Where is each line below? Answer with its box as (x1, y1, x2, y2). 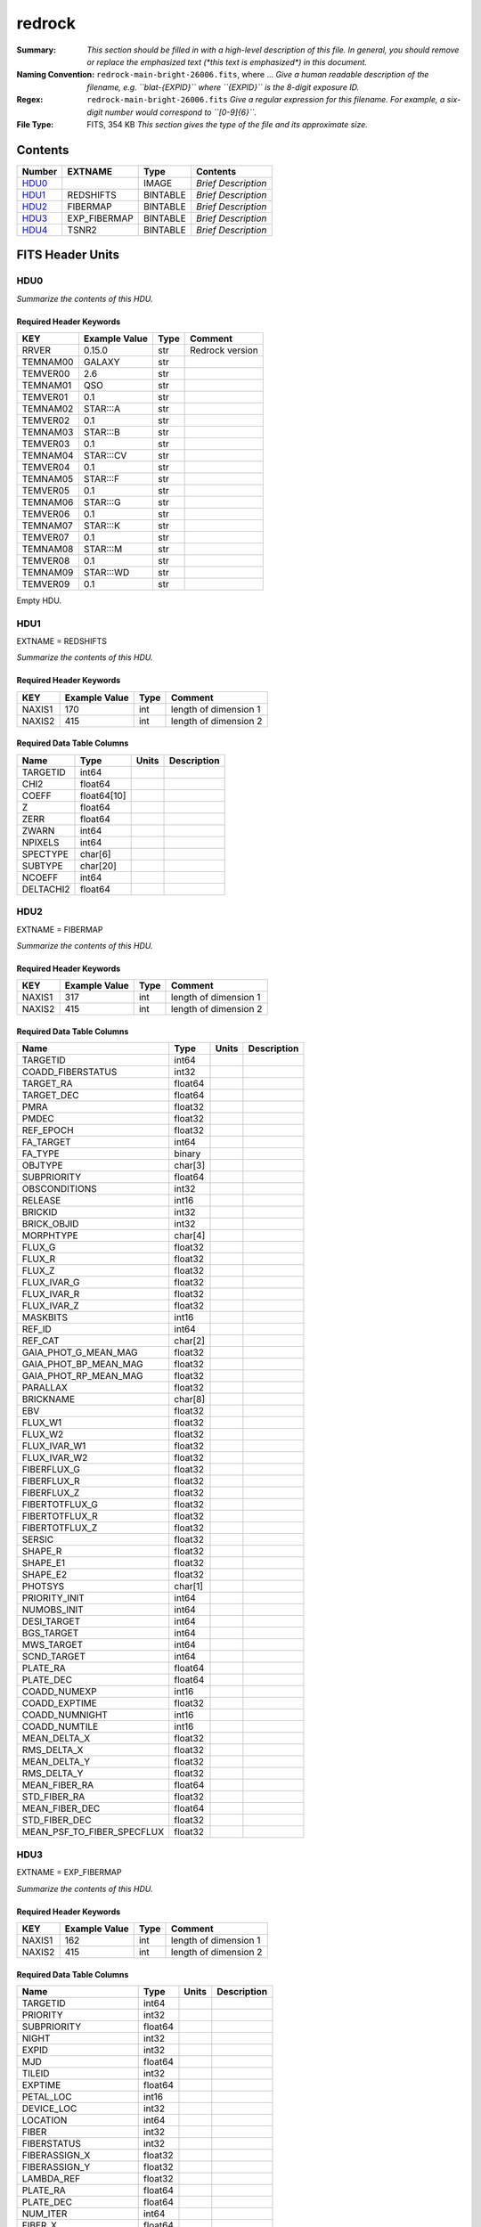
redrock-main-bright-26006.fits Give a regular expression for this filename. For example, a (86, 94, 445, 105)
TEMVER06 (21, 508, 70, 520)
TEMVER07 (21, 531, 69, 543)
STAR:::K (83, 519, 120, 532)
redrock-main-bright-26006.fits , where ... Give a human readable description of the (96, 69, 429, 80)
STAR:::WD (83, 566, 130, 578)
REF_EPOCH (21, 1124, 75, 1137)
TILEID (21, 2067, 50, 2079)
